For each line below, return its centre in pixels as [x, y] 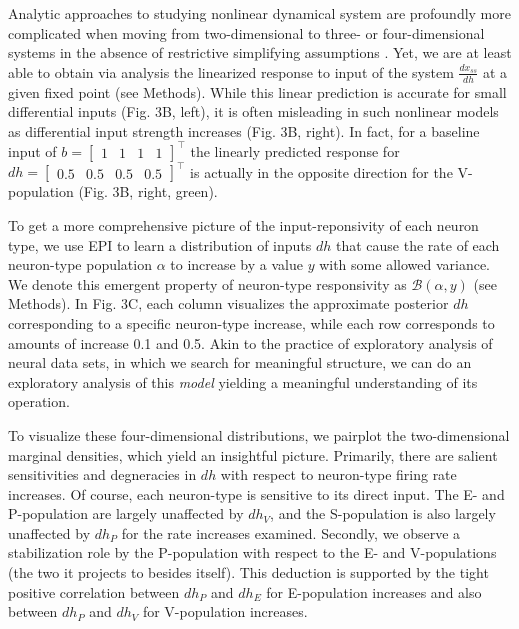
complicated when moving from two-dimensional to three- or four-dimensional [246, 32]
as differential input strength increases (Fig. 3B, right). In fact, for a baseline [244, 130]
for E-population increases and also [374, 591]
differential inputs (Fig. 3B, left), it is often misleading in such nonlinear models [253, 111]
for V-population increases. [225, 611]
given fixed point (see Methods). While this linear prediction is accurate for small [257, 91]
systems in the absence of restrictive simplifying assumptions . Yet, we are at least [260, 52]
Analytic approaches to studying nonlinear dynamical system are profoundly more [259, 13]
